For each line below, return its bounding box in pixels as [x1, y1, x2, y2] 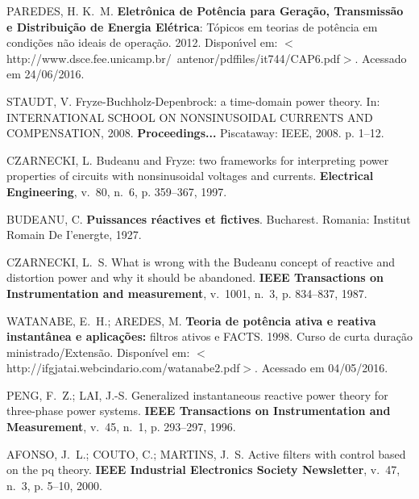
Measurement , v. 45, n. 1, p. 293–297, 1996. [6, 418, 236, 435]
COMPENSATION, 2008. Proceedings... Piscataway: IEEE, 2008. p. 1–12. [6, 124, 384, 141]
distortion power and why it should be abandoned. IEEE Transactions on [6, 269, 384, 286]
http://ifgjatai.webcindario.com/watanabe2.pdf [6, 359, 240, 376]
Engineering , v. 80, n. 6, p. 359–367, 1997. [6, 182, 227, 199]
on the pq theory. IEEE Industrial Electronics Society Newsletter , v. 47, [6, 461, 400, 478]
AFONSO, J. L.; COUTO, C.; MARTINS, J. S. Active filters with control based [6, 445, 406, 462]
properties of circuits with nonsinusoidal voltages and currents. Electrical [6, 167, 374, 184]
